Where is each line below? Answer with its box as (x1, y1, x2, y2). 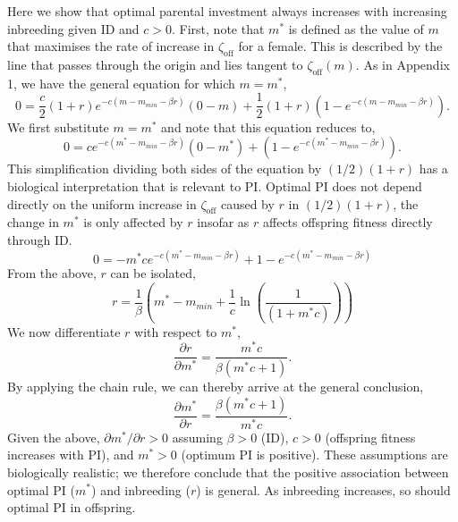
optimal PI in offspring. (7, 498, 136, 517)
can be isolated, (110, 264, 196, 282)
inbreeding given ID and (7, 19, 140, 38)
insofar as (197, 213, 250, 232)
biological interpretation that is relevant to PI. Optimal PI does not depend (7, 177, 422, 196)
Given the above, (7, 427, 100, 446)
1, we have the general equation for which (7, 73, 235, 92)
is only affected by (83, 213, 183, 232)
